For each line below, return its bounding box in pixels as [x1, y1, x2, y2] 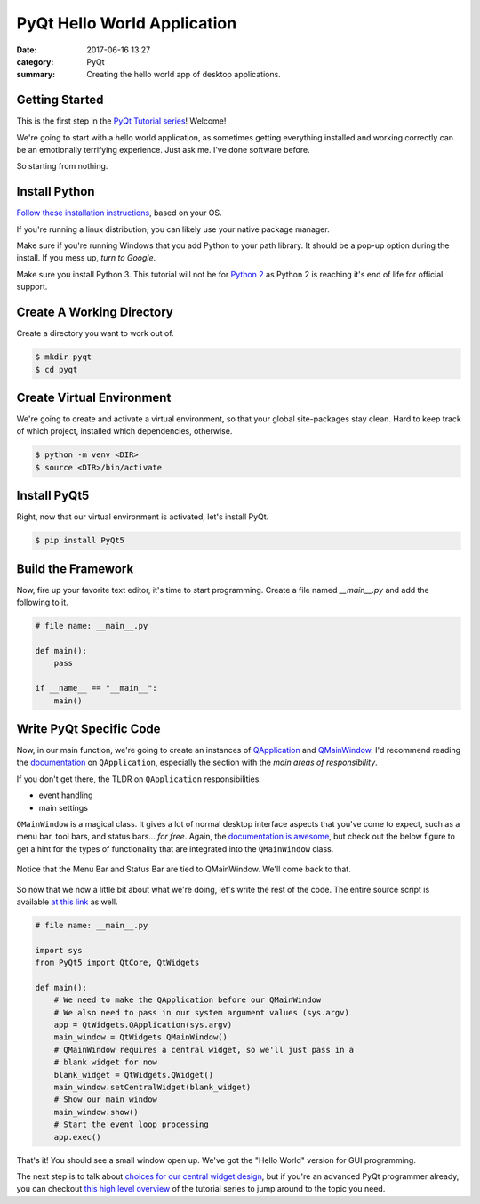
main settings [38, 802, 89, 813]
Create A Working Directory [16, 305, 173, 320]
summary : [16, 69, 56, 80]
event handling [38, 790, 93, 800]
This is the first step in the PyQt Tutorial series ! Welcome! [16, 116, 227, 126]
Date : [16, 44, 37, 55]
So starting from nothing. [16, 161, 108, 172]
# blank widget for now [53, 1057, 157, 1067]
